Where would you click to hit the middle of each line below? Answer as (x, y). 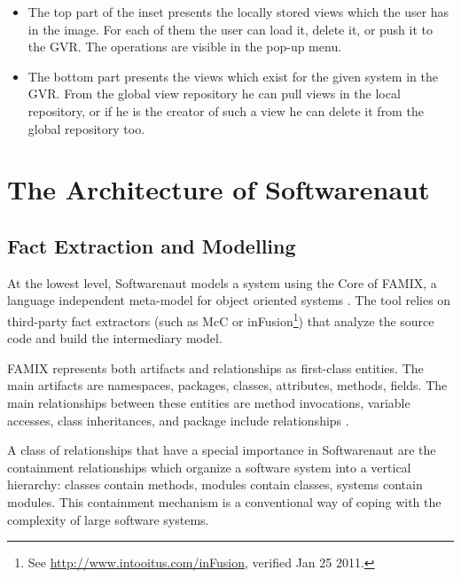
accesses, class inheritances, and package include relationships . (178, 420)
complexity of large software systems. (108, 519)
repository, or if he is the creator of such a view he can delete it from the (226, 110)
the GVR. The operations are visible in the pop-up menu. (185, 47)
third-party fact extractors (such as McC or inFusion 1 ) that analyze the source (221, 319)
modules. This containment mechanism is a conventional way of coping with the (224, 501)
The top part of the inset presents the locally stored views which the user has (238, 12)
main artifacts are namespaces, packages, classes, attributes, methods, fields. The (227, 385)
